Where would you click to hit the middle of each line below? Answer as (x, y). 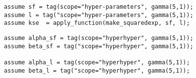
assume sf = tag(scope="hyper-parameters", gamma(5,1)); (99, 7)
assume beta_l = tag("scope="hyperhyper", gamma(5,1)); (97, 70)
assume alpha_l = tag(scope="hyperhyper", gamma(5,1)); (97, 62)
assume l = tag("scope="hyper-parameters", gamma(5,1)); (99, 15)
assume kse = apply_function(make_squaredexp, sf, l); (97, 23)
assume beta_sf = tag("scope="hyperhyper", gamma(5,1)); (99, 46)
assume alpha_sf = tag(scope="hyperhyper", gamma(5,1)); (99, 38)
